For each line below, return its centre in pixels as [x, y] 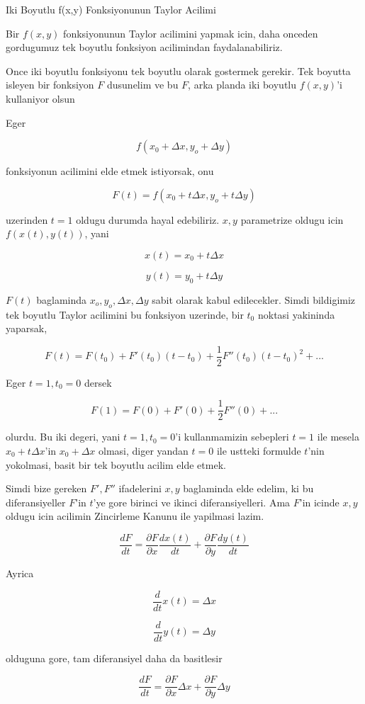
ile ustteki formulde [259, 451]
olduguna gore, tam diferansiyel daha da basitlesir [114, 658]
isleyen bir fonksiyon [50, 85]
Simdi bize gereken [46, 488]
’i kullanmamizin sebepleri [232, 437]
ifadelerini [140, 488]
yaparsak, [27, 328]
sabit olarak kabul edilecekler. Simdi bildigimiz [254, 299]
